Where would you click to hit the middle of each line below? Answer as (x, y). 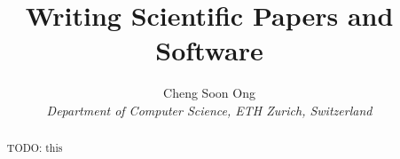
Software (209, 50)
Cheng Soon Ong (209, 93)
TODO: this (35, 148)
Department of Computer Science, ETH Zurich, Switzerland (209, 110)
